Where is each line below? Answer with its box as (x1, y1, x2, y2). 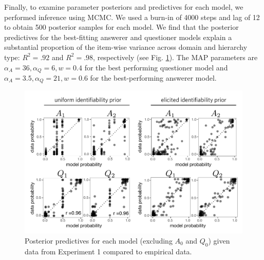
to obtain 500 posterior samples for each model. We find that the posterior (4, 22, 239, 32)
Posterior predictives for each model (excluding (25, 235, 173, 246)
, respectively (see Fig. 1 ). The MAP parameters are (93, 51, 258, 62)
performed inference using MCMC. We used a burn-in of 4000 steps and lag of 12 (4, 11, 260, 22)
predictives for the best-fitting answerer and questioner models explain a (4, 31, 232, 42)
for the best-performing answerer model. (90, 72, 217, 83)
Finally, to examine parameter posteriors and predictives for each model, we (4, 2, 243, 12)
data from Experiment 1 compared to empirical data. (25, 246, 192, 256)
